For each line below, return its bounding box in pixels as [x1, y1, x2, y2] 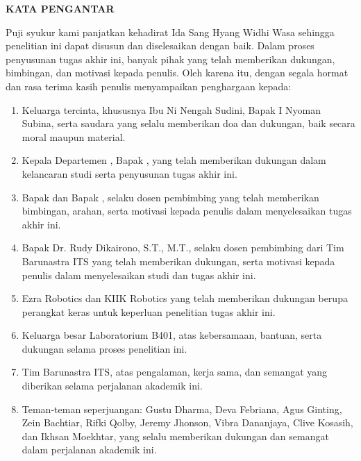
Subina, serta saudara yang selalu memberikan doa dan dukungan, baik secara [22, 116, 355, 131]
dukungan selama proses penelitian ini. [22, 341, 187, 355]
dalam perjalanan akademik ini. [22, 442, 157, 457]
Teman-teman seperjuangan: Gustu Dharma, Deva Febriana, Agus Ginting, [22, 401, 342, 416]
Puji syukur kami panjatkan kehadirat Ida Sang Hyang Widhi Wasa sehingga [6, 24, 335, 39]
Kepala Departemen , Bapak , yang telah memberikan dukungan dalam [22, 153, 326, 167]
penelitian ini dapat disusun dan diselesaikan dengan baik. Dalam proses [6, 38, 314, 53]
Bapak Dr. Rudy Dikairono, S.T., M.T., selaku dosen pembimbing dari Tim [22, 240, 344, 255]
